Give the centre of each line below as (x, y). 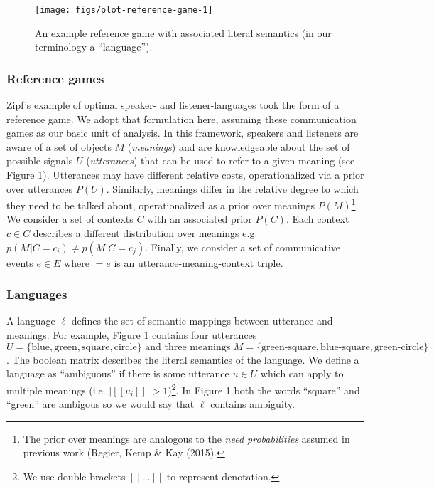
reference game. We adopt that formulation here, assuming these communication (181, 119)
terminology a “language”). (94, 47)
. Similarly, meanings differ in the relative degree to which (232, 188)
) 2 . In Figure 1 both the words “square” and (264, 389)
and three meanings (188, 347)
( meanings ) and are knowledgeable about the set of (239, 146)
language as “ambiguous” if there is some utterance (118, 373)
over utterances (40, 188)
